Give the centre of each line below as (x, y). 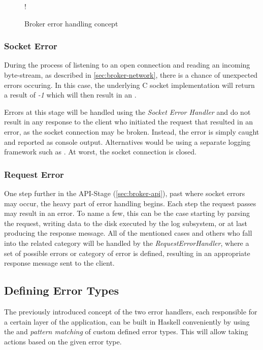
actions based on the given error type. (63, 341)
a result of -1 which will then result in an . (70, 95)
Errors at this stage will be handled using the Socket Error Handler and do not (127, 112)
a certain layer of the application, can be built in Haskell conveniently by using (127, 321)
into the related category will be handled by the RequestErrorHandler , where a (127, 243)
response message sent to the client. (59, 263)
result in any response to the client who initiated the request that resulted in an (129, 122)
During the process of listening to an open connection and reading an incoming (127, 65)
